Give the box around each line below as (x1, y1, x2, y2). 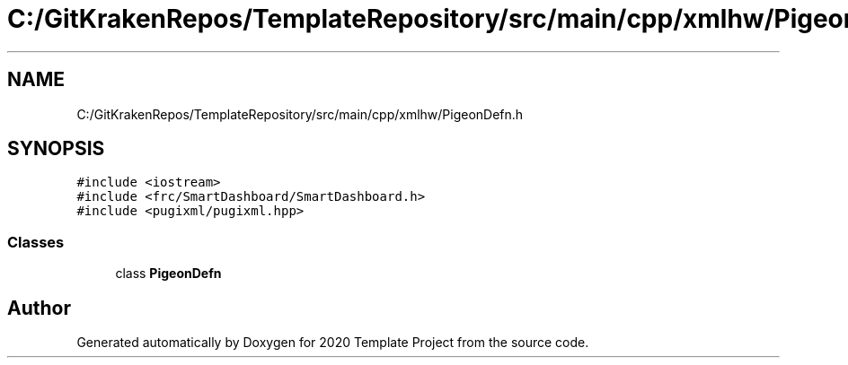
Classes (7, 232, 65, 251)
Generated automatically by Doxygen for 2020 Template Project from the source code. (76, 335, 589, 351)
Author (7, 296, 71, 319)
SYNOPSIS (7, 137, 105, 161)
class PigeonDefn (115, 265, 222, 282)
